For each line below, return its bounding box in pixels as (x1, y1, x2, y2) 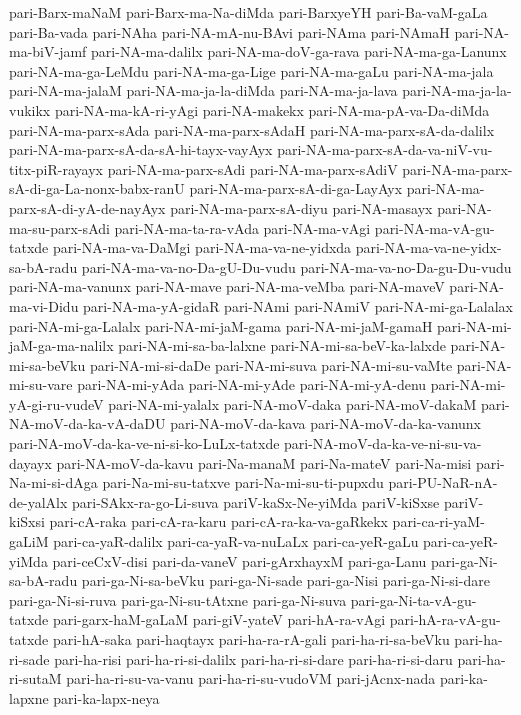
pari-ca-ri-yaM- (392, 511, 485, 532)
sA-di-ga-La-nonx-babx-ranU (9, 178, 185, 199)
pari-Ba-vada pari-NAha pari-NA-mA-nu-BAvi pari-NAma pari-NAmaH (9, 21, 450, 42)
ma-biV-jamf (9, 41, 87, 62)
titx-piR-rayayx (9, 158, 103, 179)
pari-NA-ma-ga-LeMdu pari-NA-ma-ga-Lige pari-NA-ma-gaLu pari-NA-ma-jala (9, 60, 494, 81)
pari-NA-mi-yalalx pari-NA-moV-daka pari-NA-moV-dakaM (108, 393, 477, 414)
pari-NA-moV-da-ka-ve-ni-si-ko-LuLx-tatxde (9, 433, 280, 454)
